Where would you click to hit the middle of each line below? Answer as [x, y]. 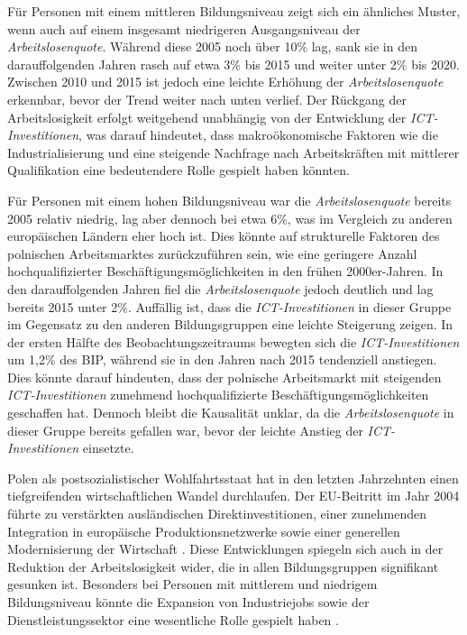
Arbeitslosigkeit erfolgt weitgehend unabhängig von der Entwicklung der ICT [220, 117]
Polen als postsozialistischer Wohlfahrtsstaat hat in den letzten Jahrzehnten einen [233, 478]
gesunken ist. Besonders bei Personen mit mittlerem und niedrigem [192, 584]
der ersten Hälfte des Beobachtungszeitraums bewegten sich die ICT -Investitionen [233, 341]
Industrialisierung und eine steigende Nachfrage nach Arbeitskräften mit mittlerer [233, 152]
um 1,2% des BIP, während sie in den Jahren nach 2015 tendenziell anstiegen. [222, 359]
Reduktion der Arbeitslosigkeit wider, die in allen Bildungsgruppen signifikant [223, 566]
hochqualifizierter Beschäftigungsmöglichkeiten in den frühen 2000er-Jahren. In [225, 271]
